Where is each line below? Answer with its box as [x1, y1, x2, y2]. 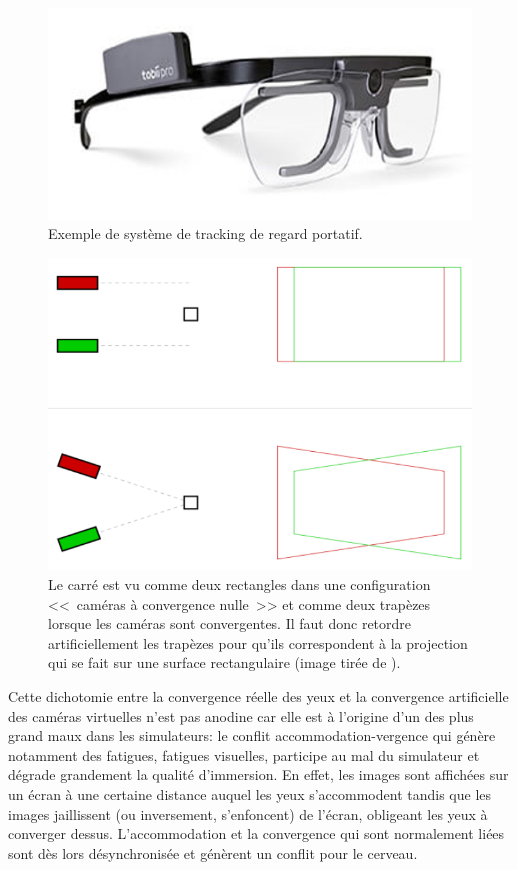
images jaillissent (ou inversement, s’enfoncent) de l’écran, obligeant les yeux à [8, 803, 488, 824]
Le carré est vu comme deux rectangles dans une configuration [48, 573, 431, 594]
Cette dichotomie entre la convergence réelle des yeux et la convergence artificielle [8, 685, 509, 706]
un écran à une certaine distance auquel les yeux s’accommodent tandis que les [8, 783, 492, 804]
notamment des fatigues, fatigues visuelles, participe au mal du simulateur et [8, 744, 480, 765]
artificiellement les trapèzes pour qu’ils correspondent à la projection [48, 632, 468, 653]
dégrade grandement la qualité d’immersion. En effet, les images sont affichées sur [8, 764, 509, 785]
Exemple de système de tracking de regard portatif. [48, 223, 363, 244]
